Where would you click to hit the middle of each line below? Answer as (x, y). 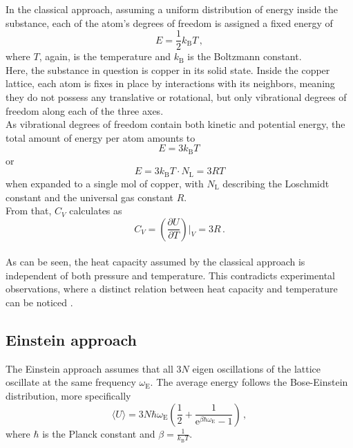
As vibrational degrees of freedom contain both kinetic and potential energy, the (175, 124)
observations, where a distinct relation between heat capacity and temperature (172, 289)
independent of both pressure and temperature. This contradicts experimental (170, 275)
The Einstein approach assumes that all (89, 368)
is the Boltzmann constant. (245, 56)
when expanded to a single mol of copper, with (105, 183)
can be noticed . (39, 302)
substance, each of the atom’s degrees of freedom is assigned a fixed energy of (169, 22)
